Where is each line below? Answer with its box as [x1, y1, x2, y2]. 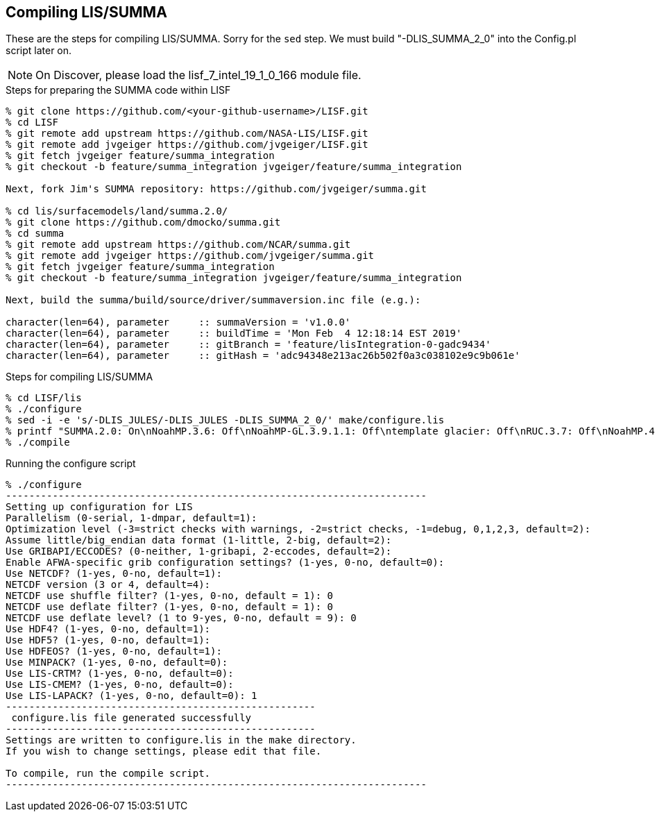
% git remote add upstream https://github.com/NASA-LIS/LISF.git [6, 128, 368, 140]
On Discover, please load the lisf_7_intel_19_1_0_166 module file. [35, 68, 361, 83]
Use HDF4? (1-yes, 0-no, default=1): [6, 623, 211, 635]
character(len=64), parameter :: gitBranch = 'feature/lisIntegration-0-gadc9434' [6, 339, 491, 351]
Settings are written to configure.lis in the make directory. [6, 734, 357, 746]
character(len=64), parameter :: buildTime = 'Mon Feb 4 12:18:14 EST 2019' [6, 328, 462, 339]
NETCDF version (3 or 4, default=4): [6, 579, 211, 591]
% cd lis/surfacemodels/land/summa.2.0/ [6, 205, 228, 217]
